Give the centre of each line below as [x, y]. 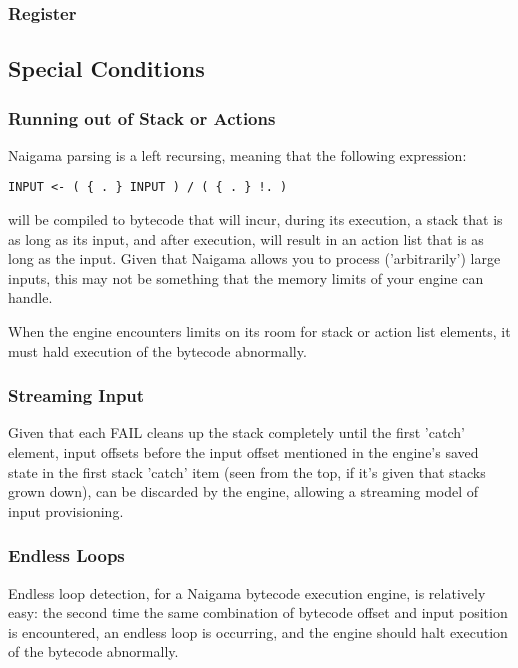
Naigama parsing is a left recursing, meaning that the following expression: [237, 154]
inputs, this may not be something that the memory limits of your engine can [246, 277]
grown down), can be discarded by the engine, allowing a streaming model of [243, 491]
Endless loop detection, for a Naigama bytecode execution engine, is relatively [247, 592]
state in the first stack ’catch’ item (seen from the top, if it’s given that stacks [247, 471]
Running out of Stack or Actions [142, 117]
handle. [30, 297]
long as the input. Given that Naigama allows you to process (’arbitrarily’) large [254, 258]
